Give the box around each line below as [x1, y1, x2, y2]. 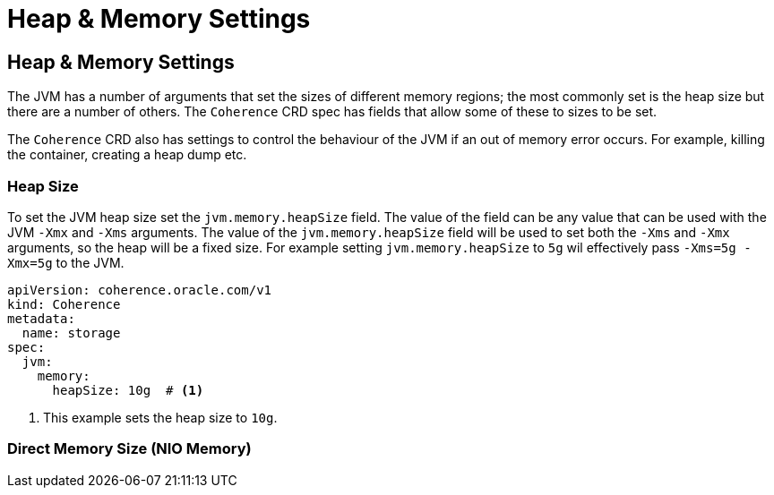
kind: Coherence [7, 296, 121, 312]
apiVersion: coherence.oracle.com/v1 [7, 282, 272, 297]
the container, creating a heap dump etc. [7, 147, 247, 163]
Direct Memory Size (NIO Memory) [7, 440, 252, 458]
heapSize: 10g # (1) [52, 382, 204, 397]
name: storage [21, 325, 121, 340]
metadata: [7, 311, 75, 326]
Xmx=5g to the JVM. [7, 254, 125, 270]
